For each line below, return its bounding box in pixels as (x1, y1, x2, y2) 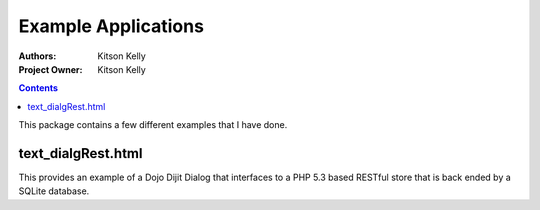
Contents (18, 82, 59, 94)
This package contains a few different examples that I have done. (18, 119, 288, 131)
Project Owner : (18, 63, 83, 75)
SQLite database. (18, 185, 90, 197)
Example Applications (18, 15, 205, 37)
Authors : (18, 50, 57, 62)
